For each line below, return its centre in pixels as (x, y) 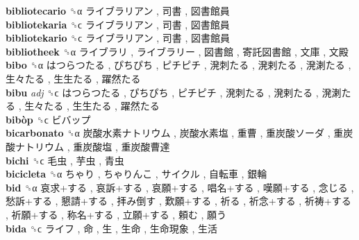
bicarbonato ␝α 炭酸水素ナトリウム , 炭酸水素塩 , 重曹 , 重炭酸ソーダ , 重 (175, 133)
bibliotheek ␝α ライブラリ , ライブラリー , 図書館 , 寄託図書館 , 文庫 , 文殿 (177, 51)
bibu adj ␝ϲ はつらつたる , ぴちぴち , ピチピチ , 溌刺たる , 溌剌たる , (162, 92)
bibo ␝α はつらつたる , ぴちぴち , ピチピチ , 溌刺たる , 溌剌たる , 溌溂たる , (178, 65)
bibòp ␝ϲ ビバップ (48, 119)
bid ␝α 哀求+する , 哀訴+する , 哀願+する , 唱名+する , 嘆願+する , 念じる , (180, 187)
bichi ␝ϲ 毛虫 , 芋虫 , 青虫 (65, 160)
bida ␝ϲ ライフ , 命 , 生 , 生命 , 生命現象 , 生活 (112, 228)
